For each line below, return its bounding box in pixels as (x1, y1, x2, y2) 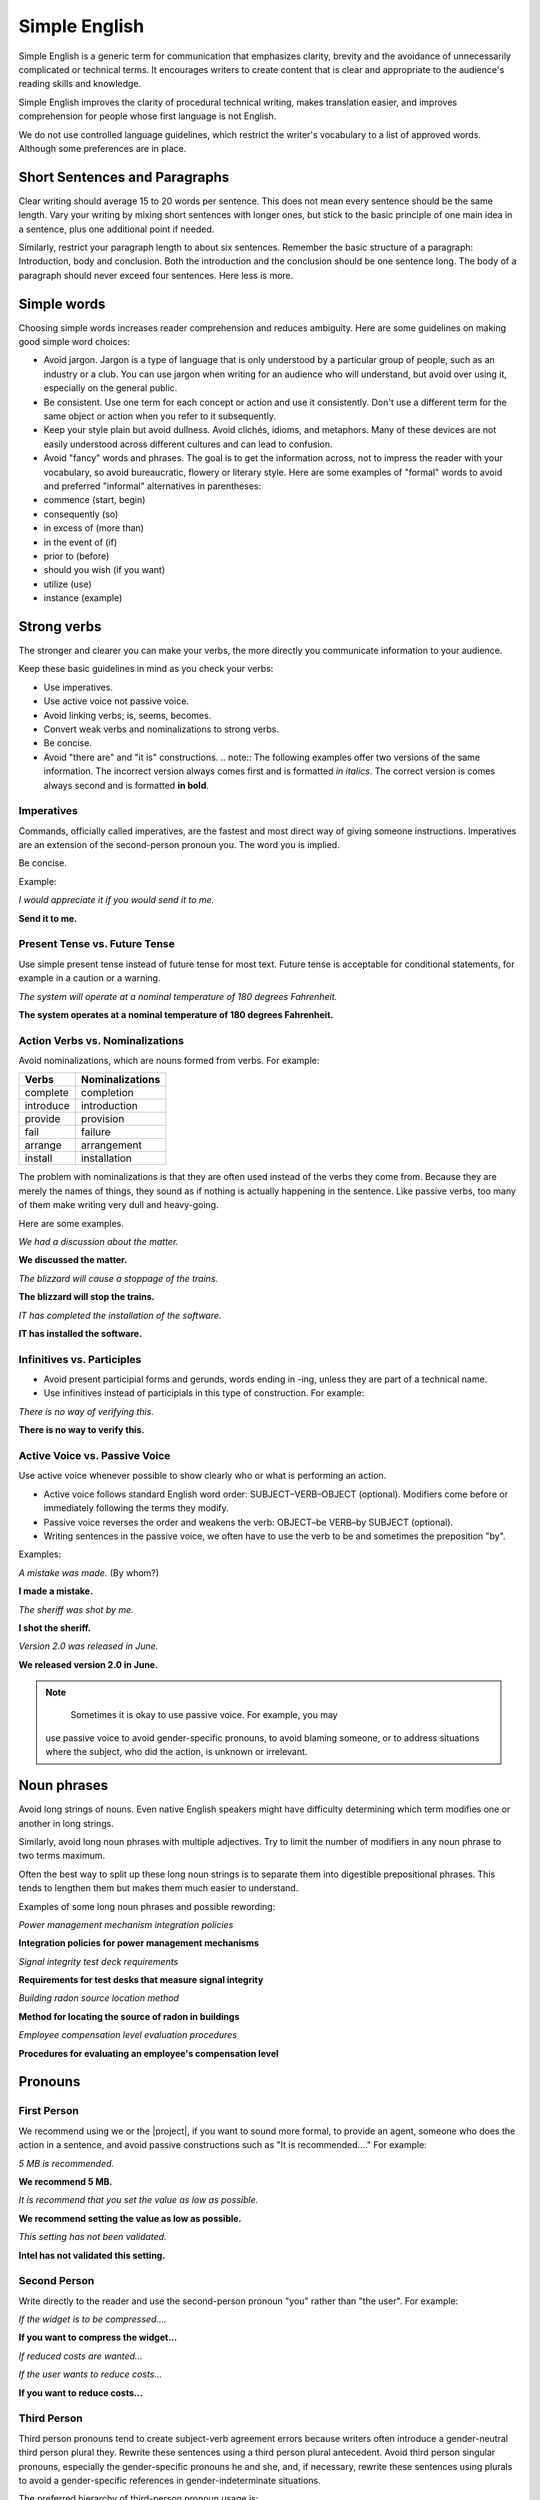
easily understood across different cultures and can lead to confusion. (43, 438, 333, 450)
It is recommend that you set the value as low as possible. (18, 2194, 259, 2206)
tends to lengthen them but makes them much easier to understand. (18, 1882, 299, 1894)
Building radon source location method (18, 1992, 180, 2004)
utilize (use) (43, 578, 92, 590)
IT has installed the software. (18, 1327, 143, 1339)
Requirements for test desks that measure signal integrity (18, 1974, 264, 1986)
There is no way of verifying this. (18, 1405, 155, 1417)
